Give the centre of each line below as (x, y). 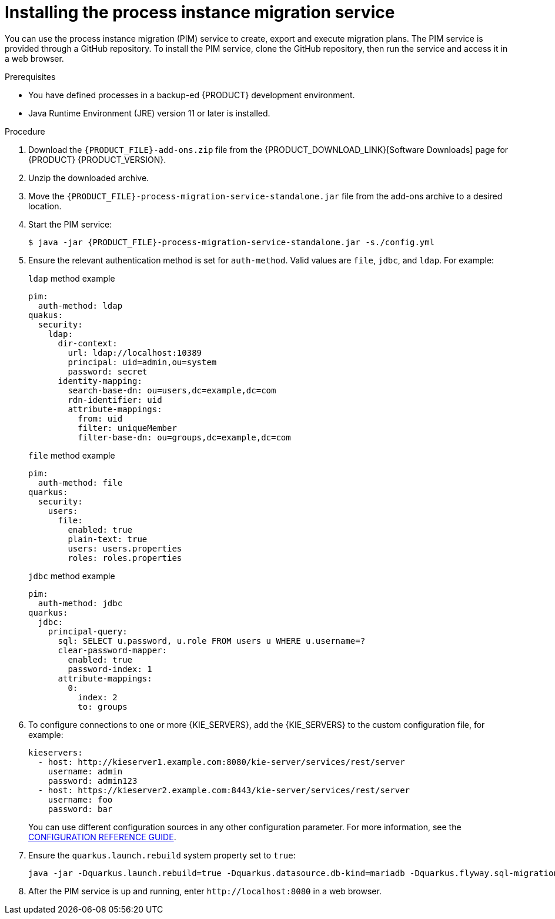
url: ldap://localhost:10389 (135, 352)
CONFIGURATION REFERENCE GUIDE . (102, 837)
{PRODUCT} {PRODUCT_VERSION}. (97, 159)
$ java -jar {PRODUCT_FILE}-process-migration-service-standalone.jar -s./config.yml (232, 242)
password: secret (108, 371)
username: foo (80, 799)
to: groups (103, 706)
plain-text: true (108, 539)
